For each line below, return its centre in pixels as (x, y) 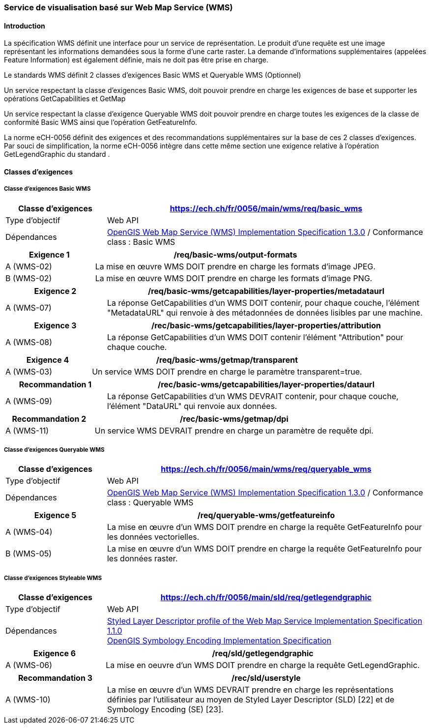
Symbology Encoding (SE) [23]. (165, 710)
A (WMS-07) (29, 307)
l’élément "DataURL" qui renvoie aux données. (192, 406)
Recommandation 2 (49, 419)
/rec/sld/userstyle (266, 678)
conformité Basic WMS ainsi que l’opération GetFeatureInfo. (101, 122)
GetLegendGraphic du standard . (57, 154)
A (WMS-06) (29, 665)
